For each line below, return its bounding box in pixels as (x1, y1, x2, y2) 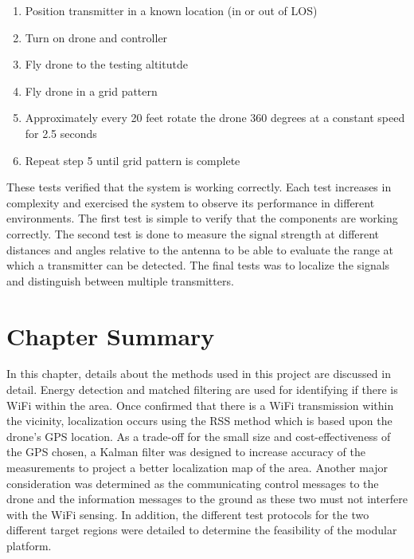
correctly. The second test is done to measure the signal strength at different (6, 225, 380, 242)
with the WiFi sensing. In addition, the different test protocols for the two (6, 506, 369, 522)
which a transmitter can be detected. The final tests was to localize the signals (6, 257, 390, 274)
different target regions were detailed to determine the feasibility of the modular (6, 522, 397, 538)
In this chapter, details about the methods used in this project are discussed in (6, 365, 391, 382)
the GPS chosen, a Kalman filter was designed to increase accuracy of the (6, 443, 366, 460)
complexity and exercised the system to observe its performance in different (6, 194, 375, 211)
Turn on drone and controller (25, 29, 168, 45)
